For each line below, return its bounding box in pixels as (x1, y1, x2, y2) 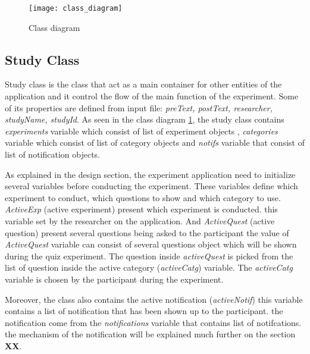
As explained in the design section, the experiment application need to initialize (5, 168, 296, 180)
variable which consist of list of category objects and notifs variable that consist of (5, 136, 305, 149)
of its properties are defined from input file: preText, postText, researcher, (5, 101, 273, 114)
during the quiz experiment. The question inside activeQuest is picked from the (5, 249, 293, 262)
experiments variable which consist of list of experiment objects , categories (5, 124, 278, 137)
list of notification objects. (5, 148, 101, 161)
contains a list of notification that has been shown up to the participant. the (5, 305, 283, 317)
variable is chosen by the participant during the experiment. (5, 272, 224, 285)
